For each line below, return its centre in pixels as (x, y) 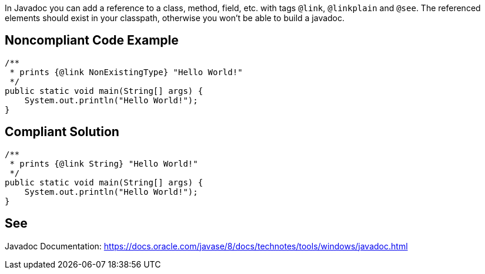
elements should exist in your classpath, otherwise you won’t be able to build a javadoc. (175, 18)
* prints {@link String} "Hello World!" (104, 163)
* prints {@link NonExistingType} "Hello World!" (126, 72)
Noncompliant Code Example (92, 40)
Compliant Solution (62, 132)
